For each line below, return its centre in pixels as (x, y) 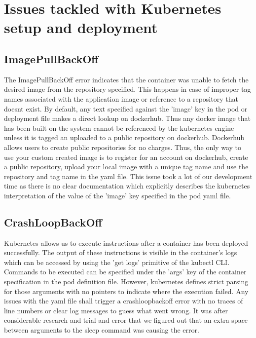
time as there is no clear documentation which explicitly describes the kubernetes (127, 186)
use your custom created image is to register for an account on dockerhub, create (126, 157)
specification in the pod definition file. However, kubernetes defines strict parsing (126, 282)
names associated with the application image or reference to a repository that (121, 98)
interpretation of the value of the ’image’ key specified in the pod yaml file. (117, 195)
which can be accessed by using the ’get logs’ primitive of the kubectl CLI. (117, 262)
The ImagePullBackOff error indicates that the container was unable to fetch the (126, 79)
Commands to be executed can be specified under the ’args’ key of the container (125, 272)
